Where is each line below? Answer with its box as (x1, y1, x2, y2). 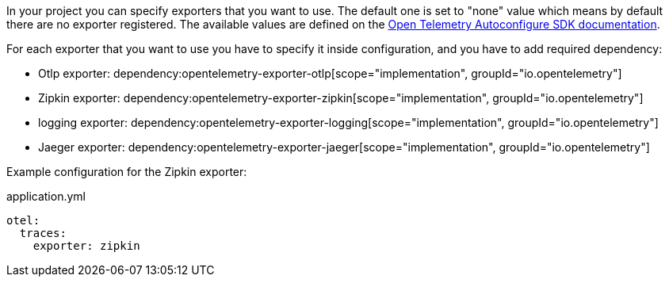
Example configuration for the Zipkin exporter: (6, 165, 247, 178)
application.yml (6, 189, 86, 203)
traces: (19, 227, 67, 239)
